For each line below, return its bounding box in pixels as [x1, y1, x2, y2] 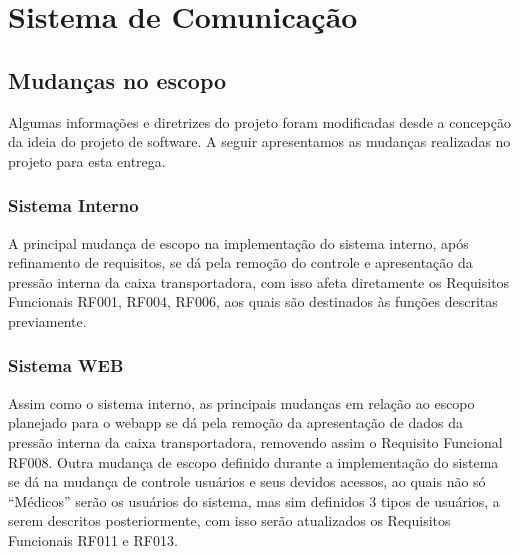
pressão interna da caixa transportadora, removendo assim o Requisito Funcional [8, 431, 503, 452]
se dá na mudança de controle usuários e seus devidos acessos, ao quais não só [8, 471, 486, 492]
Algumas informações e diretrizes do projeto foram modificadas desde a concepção [8, 111, 511, 132]
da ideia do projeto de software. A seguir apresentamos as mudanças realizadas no [8, 131, 511, 152]
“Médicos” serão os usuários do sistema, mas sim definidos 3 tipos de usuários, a [8, 490, 500, 511]
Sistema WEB [8, 353, 124, 378]
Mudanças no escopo [8, 64, 227, 95]
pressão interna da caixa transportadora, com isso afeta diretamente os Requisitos [8, 271, 510, 292]
